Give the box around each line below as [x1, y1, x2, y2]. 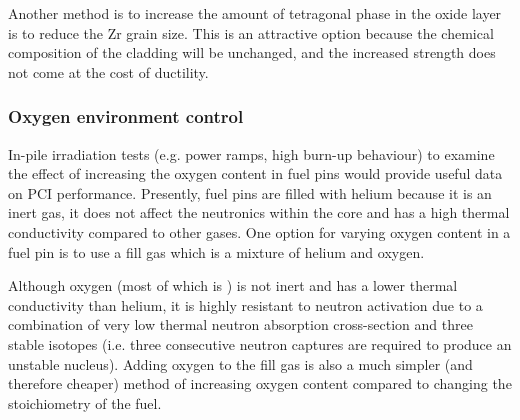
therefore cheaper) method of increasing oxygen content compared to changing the [8, 373, 512, 394]
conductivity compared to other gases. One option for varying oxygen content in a [8, 221, 511, 242]
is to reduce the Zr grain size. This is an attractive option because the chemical [8, 22, 494, 43]
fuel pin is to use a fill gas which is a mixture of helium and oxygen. [8, 241, 425, 262]
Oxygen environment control [8, 104, 244, 129]
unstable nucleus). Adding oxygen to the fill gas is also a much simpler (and [8, 353, 473, 374]
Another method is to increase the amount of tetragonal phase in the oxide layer [8, 3, 502, 23]
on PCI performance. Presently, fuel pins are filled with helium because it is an [8, 182, 492, 203]
